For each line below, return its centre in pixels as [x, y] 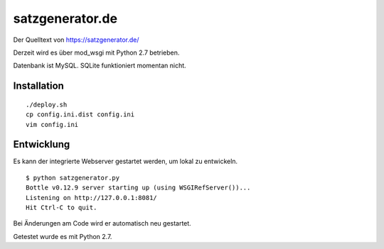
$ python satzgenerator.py [73, 178]
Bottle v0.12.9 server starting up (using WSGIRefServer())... [138, 188]
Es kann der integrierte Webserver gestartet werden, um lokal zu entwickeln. [126, 161]
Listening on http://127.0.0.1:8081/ [92, 198]
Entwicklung [42, 144]
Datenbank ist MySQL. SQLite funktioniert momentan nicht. [100, 66]
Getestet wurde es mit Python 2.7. [63, 236]
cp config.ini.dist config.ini [80, 115]
